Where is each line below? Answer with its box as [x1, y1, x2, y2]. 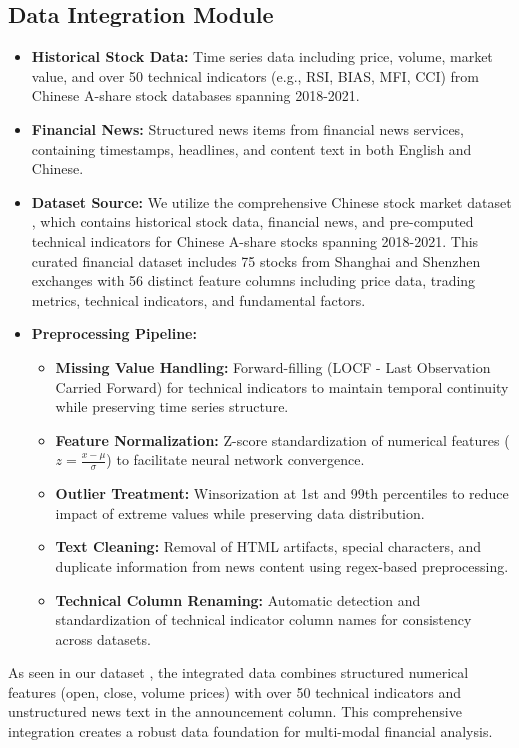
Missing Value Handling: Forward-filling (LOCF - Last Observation [55, 356, 491, 377]
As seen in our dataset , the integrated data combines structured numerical [8, 662, 469, 683]
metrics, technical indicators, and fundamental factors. [31, 289, 366, 310]
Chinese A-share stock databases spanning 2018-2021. [31, 85, 360, 106]
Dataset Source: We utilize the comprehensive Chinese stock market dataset [31, 191, 512, 212]
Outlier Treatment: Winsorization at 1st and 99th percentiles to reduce [55, 483, 509, 504]
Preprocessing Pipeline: [31, 323, 197, 344]
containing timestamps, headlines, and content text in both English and [31, 138, 472, 159]
